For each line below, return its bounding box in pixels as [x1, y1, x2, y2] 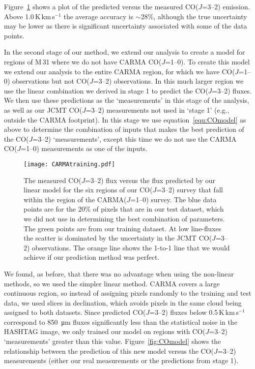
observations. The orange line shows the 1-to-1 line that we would [32, 242, 230, 252]
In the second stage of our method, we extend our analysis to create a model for [4, 47, 245, 57]
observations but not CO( [12, 76, 90, 86]
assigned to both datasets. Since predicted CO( [4, 307, 146, 317]
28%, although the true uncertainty [141, 11, 247, 21]
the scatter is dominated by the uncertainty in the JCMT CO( [24, 233, 212, 243]
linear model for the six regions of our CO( [24, 184, 153, 195]
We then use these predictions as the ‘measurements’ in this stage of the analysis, [4, 95, 249, 105]
